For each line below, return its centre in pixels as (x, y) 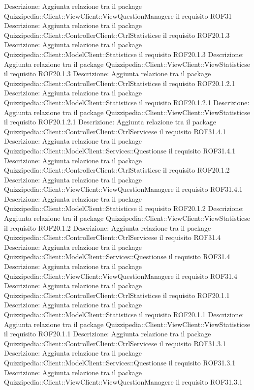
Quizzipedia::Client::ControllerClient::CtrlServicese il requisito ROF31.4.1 (115, 131)
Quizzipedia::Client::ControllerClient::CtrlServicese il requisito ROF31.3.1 (115, 343)
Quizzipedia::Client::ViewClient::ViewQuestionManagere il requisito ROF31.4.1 (123, 189)
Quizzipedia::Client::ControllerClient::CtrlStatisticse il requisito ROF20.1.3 (117, 35)
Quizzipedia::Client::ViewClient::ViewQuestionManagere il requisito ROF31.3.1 (123, 382)
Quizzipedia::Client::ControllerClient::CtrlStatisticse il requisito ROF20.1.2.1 (120, 83)
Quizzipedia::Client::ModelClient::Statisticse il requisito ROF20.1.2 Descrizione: (124, 208)
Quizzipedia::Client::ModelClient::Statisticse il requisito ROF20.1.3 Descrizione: (124, 54)
